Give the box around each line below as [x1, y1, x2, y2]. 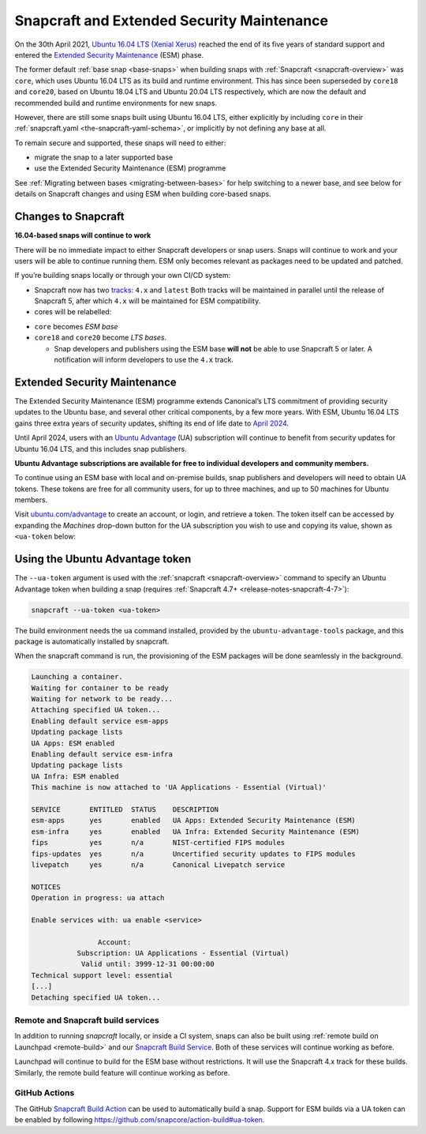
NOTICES [31, 882, 61, 892]
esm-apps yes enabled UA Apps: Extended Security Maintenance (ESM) [31, 816, 357, 825]
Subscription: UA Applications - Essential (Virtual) [77, 948, 290, 958]
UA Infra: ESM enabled [31, 772, 119, 781]
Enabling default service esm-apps [31, 716, 169, 726]
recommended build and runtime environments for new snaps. [14, 98, 217, 107]
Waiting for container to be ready [31, 683, 169, 693]
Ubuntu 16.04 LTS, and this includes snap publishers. [14, 444, 187, 453]
